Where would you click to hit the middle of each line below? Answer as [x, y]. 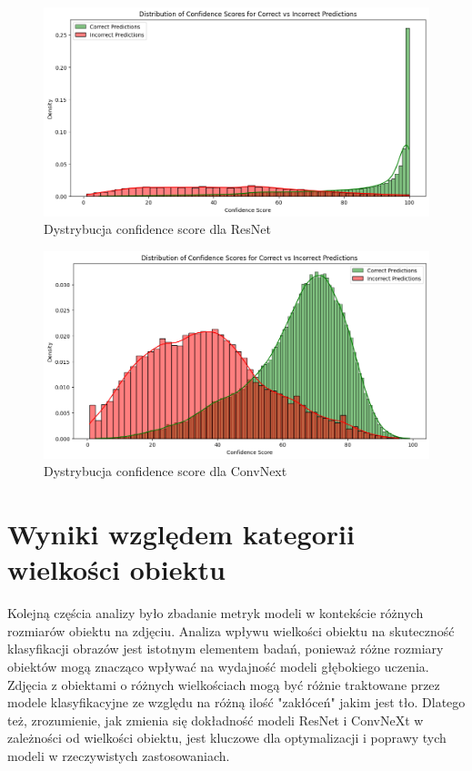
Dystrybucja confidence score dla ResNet [157, 229]
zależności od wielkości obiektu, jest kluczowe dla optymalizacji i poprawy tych [227, 738]
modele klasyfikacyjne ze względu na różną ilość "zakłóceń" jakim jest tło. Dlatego [236, 702]
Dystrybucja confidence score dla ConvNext [166, 471]
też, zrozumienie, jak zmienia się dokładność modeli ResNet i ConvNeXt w [216, 720]
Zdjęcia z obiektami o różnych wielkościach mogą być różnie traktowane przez [224, 684]
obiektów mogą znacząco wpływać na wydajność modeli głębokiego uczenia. [218, 666]
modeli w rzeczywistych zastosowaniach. [119, 755]
